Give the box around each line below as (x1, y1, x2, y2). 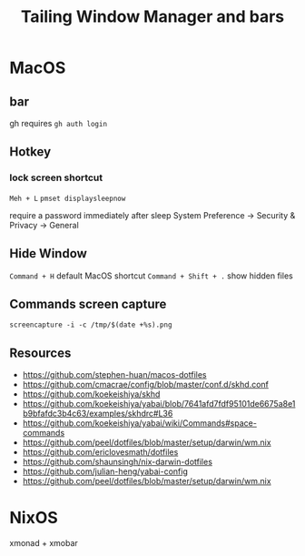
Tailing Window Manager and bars (20, 6, 285, 27)
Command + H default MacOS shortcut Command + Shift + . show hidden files (9, 270, 293, 281)
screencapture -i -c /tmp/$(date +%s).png (9, 320, 172, 329)
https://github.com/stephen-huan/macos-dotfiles (22, 369, 207, 380)
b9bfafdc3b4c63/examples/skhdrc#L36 (22, 408, 173, 420)
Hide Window (9, 246, 88, 261)
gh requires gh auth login (9, 118, 107, 128)
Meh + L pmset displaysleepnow (9, 194, 126, 203)
